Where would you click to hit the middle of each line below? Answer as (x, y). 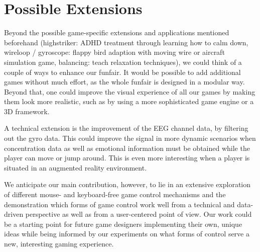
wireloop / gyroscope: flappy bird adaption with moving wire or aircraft (114, 52)
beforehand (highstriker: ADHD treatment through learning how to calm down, (126, 42)
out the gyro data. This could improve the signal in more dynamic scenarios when (130, 138)
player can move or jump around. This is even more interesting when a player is (127, 158)
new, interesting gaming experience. (59, 243)
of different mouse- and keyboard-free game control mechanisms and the (115, 194)
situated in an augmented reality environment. (76, 167)
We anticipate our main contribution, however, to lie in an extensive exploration (127, 184)
